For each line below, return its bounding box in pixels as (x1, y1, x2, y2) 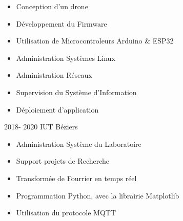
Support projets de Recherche (16, 156, 110, 166)
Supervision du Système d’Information (16, 86, 137, 97)
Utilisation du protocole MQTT (16, 207, 116, 218)
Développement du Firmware (16, 18, 107, 29)
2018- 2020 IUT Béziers (4, 121, 78, 132)
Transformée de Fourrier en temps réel (16, 172, 137, 183)
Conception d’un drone (16, 1, 88, 11)
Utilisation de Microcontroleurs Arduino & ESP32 (16, 35, 174, 46)
